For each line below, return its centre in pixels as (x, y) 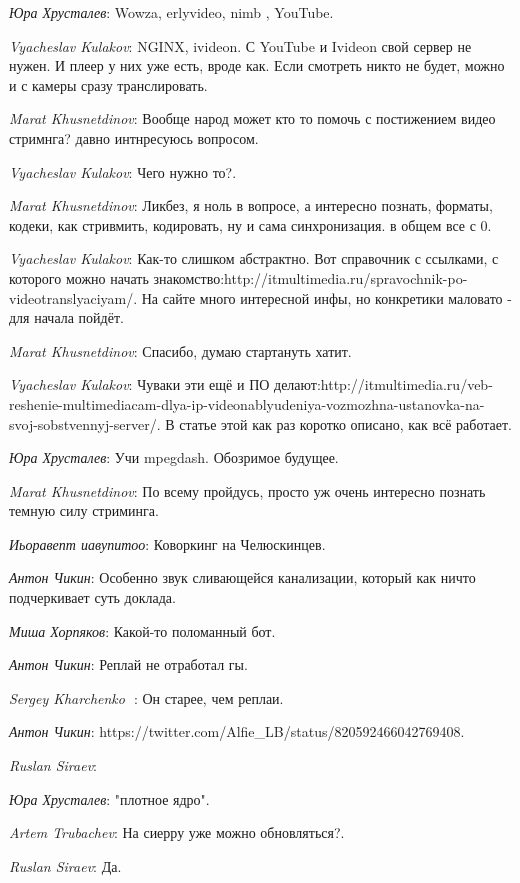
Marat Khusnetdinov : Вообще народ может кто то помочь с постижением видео (252, 118)
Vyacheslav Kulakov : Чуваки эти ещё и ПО (139, 384)
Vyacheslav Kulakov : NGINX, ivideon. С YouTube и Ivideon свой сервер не (240, 45)
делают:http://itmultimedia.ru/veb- (383, 384)
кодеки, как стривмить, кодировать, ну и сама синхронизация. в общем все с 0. (250, 224)
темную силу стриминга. (84, 510)
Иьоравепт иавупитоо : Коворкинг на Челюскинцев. (167, 543)
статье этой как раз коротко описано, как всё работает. (345, 423)
